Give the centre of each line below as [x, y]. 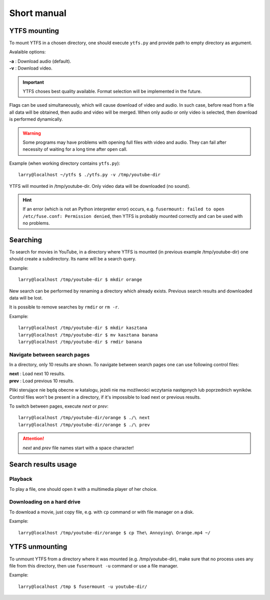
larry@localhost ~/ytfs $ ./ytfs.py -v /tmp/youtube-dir [89, 175]
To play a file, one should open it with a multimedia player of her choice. [83, 489]
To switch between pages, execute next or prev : [59, 406]
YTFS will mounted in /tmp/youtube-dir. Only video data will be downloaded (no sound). [100, 186]
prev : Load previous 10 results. [42, 381]
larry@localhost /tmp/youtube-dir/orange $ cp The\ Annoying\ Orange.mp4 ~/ [114, 533]
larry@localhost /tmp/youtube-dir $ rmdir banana [80, 342]
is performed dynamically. [36, 119]
